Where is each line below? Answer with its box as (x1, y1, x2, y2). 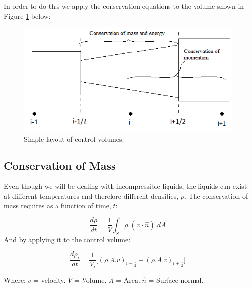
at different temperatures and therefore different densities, (4, 190, 179, 201)
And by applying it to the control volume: (4, 234, 131, 244)
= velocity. (33, 274, 66, 285)
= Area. (116, 274, 140, 285)
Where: (4, 274, 26, 285)
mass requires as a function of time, (4, 200, 111, 210)
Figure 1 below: (4, 10, 51, 21)
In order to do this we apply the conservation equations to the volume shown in (4, 1, 244, 11)
